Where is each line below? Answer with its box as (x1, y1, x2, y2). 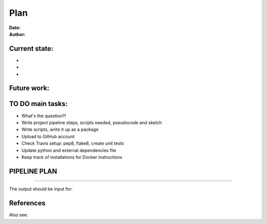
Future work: (9, 84, 49, 92)
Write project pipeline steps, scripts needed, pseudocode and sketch (21, 119, 162, 125)
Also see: (9, 212, 28, 218)
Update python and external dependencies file (21, 147, 116, 153)
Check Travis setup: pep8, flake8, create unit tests (21, 141, 124, 147)
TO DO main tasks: (9, 100, 68, 108)
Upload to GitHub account (21, 133, 75, 139)
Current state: (9, 44, 54, 53)
